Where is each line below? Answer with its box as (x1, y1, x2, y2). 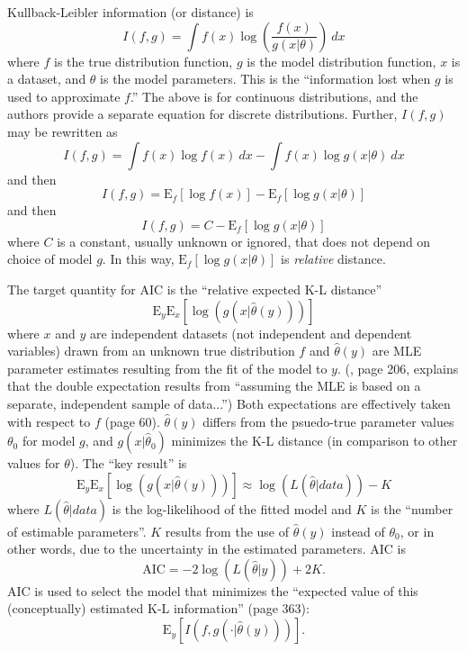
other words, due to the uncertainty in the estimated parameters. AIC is (7, 539, 407, 558)
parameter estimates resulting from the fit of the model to (7, 358, 328, 377)
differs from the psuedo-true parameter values (202, 411, 454, 430)
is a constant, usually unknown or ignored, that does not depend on (57, 231, 431, 250)
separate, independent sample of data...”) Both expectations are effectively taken (7, 393, 451, 412)
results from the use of (165, 521, 290, 540)
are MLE (372, 341, 422, 360)
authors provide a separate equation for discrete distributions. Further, (7, 104, 398, 123)
